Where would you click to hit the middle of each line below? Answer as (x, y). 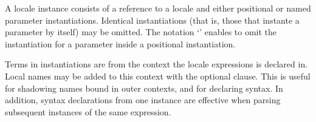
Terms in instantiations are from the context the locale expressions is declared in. (156, 64)
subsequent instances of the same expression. (88, 111)
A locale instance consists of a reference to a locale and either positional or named (158, 8)
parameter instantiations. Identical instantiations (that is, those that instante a (152, 20)
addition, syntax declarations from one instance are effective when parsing (143, 100)
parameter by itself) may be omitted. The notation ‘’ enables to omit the (141, 32)
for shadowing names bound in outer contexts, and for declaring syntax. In (144, 88)
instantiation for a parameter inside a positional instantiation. (120, 43)
